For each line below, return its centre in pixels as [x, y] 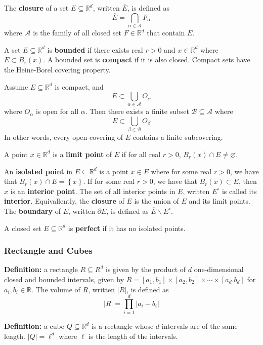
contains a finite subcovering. [178, 137]
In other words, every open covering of [64, 137]
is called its [239, 191]
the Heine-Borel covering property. [57, 69]
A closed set [23, 228]
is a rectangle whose [122, 326]
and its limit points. [220, 201]
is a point [114, 171]
